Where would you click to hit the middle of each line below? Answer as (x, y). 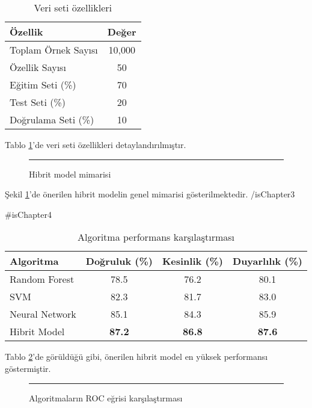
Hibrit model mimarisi (70, 174)
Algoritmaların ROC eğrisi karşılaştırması (106, 397)
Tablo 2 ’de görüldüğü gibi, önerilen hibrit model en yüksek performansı (136, 357)
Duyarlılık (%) (268, 261)
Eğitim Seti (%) (43, 85)
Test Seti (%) (38, 102)
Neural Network (43, 314)
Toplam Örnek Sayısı (54, 50)
